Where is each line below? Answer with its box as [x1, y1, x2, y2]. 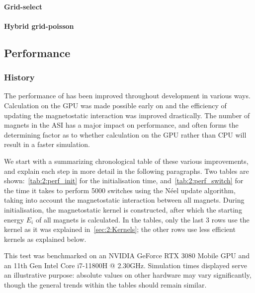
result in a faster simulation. [4, 139, 90, 149]
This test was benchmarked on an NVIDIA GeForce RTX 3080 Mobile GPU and [4, 250, 250, 261]
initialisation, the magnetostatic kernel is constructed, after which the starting [4, 204, 242, 215]
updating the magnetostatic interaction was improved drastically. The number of [4, 110, 250, 120]
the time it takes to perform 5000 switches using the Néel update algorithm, [4, 185, 236, 195]
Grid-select [4, 1, 43, 11]
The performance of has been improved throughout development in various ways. [4, 90, 251, 101]
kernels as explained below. [4, 233, 86, 244]
